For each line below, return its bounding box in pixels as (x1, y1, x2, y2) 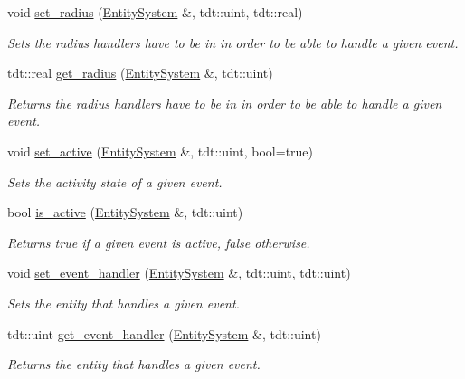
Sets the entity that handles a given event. (7, 293, 240, 312)
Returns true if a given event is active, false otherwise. (7, 232, 310, 251)
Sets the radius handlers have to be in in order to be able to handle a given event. (7, 33, 459, 52)
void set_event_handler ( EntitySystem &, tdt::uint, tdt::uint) (7, 263, 351, 282)
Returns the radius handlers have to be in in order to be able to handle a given (7, 93, 442, 112)
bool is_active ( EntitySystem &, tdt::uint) (7, 203, 243, 222)
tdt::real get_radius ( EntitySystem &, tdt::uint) (7, 63, 273, 82)
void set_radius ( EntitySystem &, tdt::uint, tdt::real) (7, 3, 303, 21)
